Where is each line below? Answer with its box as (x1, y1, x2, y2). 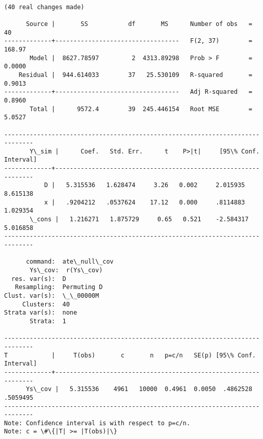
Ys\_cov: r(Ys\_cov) (30, 267, 103, 274)
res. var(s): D (11, 275, 66, 282)
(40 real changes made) (4, 3, 85, 11)
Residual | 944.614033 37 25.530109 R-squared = (18, 71, 252, 79)
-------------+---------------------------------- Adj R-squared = (4, 88, 252, 96)
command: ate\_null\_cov (25, 258, 114, 266)
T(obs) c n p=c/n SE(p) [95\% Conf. (73, 351, 256, 359)
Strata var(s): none (4, 309, 77, 317)
